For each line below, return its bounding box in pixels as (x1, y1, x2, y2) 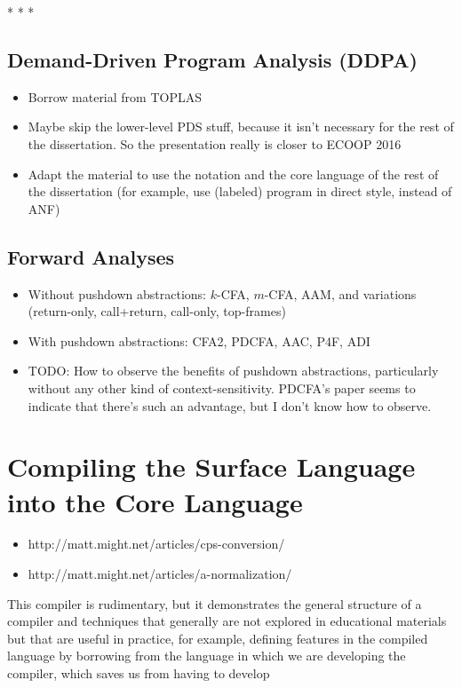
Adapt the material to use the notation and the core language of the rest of (28, 164, 439, 183)
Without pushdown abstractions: (28, 284, 206, 303)
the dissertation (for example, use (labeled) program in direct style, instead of (28, 182, 452, 201)
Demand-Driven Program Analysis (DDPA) (7, 45, 418, 73)
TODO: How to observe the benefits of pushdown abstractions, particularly (28, 361, 439, 380)
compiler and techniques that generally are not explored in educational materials (7, 612, 447, 630)
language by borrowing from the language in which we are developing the (7, 646, 406, 665)
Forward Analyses (7, 242, 175, 270)
